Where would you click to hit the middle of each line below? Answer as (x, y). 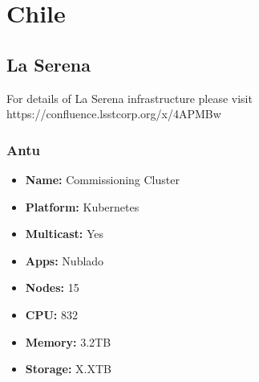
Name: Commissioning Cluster (102, 179)
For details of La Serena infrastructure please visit (129, 98)
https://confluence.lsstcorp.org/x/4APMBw (114, 114)
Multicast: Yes (65, 234)
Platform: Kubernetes (82, 206)
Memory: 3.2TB (68, 341)
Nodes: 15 (52, 288)
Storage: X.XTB (68, 369)
